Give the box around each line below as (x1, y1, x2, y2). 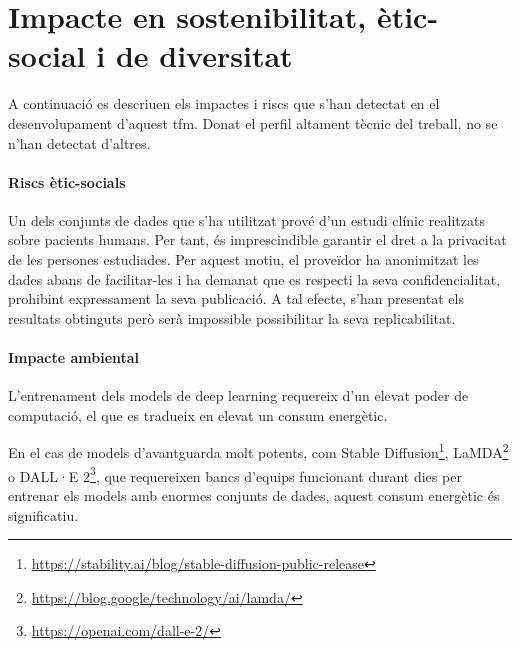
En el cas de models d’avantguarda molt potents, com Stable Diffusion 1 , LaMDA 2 (8, 439, 509, 463)
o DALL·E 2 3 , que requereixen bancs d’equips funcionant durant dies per (8, 462, 462, 486)
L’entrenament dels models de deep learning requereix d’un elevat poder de (8, 385, 469, 406)
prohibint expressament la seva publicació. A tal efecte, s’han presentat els (8, 288, 464, 309)
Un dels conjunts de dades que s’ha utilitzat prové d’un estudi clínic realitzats (8, 209, 485, 230)
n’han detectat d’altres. (8, 132, 151, 153)
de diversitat (115, 35, 293, 76)
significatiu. (8, 504, 79, 525)
